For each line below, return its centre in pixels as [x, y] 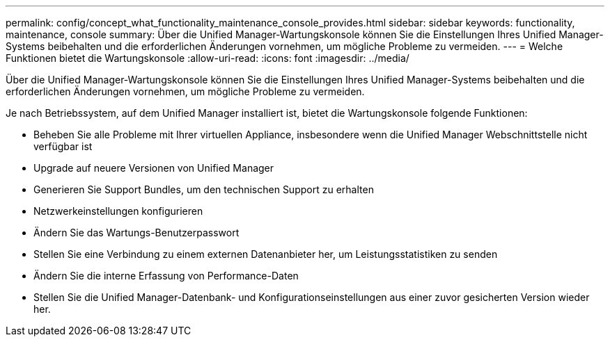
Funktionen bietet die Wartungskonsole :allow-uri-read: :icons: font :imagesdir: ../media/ [208, 58]
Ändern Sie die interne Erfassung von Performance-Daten [166, 276]
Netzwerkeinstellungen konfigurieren [118, 211]
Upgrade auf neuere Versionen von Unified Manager [154, 168]
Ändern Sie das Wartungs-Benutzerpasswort [136, 233]
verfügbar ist [63, 146]
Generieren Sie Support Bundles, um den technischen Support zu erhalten [204, 189]
